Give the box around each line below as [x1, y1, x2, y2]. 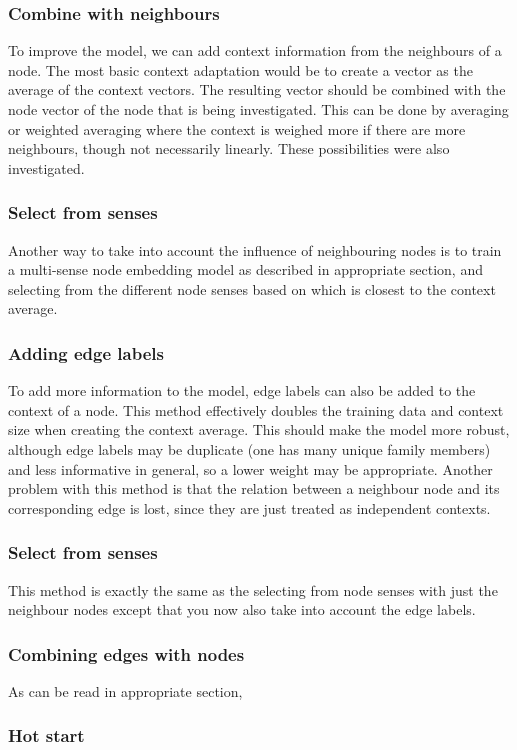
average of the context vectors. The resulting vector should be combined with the [8, 79, 506, 100]
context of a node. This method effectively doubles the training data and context [8, 399, 504, 420]
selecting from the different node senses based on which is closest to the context [8, 278, 496, 299]
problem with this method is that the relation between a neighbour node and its [8, 478, 500, 499]
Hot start [8, 723, 85, 748]
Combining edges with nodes [8, 641, 245, 666]
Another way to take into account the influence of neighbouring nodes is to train [8, 239, 502, 260]
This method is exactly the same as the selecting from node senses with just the [8, 579, 498, 600]
